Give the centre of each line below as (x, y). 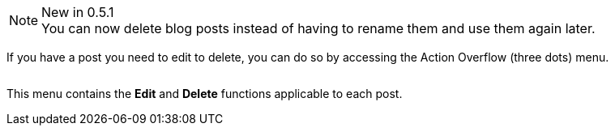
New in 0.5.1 (78, 12)
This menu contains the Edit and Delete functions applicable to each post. (205, 94)
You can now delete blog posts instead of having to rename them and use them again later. (318, 28)
